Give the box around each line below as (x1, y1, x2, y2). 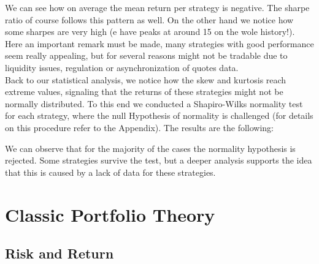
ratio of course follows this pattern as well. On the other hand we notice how (5, 13, 294, 26)
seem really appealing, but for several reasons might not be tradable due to (5, 49, 288, 62)
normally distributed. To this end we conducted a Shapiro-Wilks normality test (5, 97, 303, 110)
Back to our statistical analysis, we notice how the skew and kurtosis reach (5, 73, 286, 86)
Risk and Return (5, 244, 114, 263)
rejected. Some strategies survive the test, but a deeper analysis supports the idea (5, 154, 312, 167)
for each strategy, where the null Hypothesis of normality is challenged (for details (5, 109, 313, 122)
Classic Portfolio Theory (5, 202, 215, 227)
